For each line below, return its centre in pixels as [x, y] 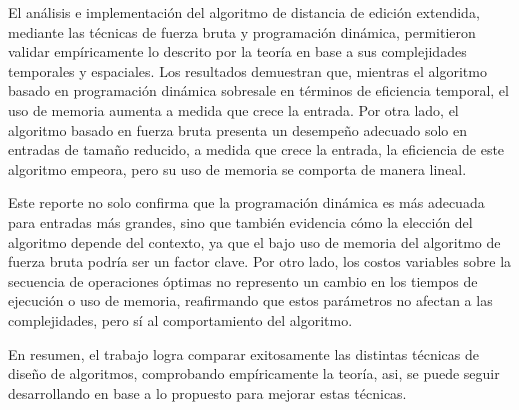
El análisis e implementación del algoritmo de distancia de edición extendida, [244, 12]
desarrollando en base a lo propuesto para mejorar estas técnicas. [207, 392]
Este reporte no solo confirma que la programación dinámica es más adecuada [246, 202]
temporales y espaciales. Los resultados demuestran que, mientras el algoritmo [247, 70]
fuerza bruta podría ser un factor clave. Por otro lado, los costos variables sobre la [260, 261]
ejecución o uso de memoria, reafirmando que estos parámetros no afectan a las [250, 300]
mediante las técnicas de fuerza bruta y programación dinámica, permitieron [242, 31]
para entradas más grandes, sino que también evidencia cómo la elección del [240, 221]
